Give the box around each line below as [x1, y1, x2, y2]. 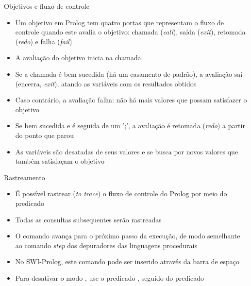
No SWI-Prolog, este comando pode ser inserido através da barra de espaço [15, 256, 240, 267]
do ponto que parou [15, 130, 74, 140]
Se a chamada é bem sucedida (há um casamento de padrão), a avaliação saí [15, 68, 243, 79]
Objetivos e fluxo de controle [4, 1, 89, 11]
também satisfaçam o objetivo [15, 156, 105, 166]
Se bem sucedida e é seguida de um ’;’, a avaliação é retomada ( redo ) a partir [15, 120, 245, 131]
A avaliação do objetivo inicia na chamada [15, 52, 141, 63]
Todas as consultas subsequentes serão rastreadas [15, 214, 162, 224]
